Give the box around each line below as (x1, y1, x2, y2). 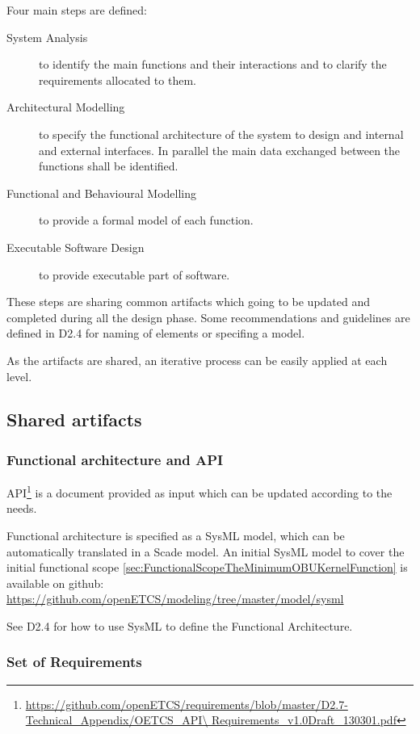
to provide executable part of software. (39, 266, 230, 283)
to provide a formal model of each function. (39, 212, 254, 229)
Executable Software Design (6, 238, 145, 255)
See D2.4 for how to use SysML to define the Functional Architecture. (6, 617, 353, 634)
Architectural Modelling (6, 99, 125, 115)
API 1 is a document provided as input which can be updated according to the (6, 482, 393, 501)
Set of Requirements (6, 652, 142, 672)
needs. (6, 500, 37, 517)
